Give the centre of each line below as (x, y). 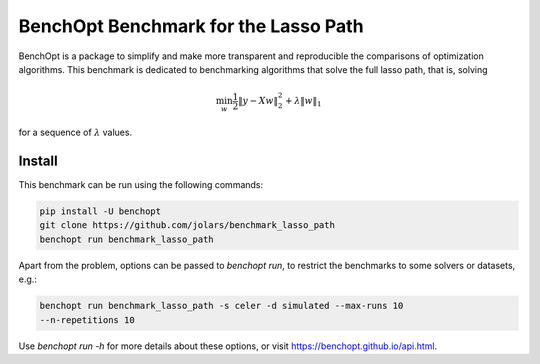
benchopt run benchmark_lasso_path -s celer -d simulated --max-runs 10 (221, 306)
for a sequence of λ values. (75, 132)
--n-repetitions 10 (87, 319)
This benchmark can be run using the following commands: (141, 185)
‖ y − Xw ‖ (258, 101)
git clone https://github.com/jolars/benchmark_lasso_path (187, 225)
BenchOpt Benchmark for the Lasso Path (191, 26)
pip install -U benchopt (100, 211)
